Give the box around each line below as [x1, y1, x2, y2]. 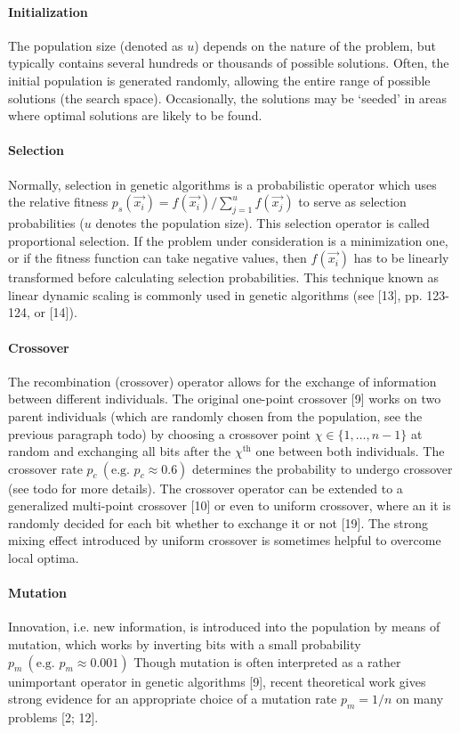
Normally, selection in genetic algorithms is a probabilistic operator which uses [8, 175, 437, 193]
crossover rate [8, 459, 83, 477]
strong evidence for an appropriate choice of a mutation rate [8, 689, 337, 708]
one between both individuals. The [255, 442, 445, 460]
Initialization [8, 2, 88, 20]
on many [396, 689, 444, 708]
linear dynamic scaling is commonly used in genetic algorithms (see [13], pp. [8, 285, 423, 304]
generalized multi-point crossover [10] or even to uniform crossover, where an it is [8, 496, 451, 515]
